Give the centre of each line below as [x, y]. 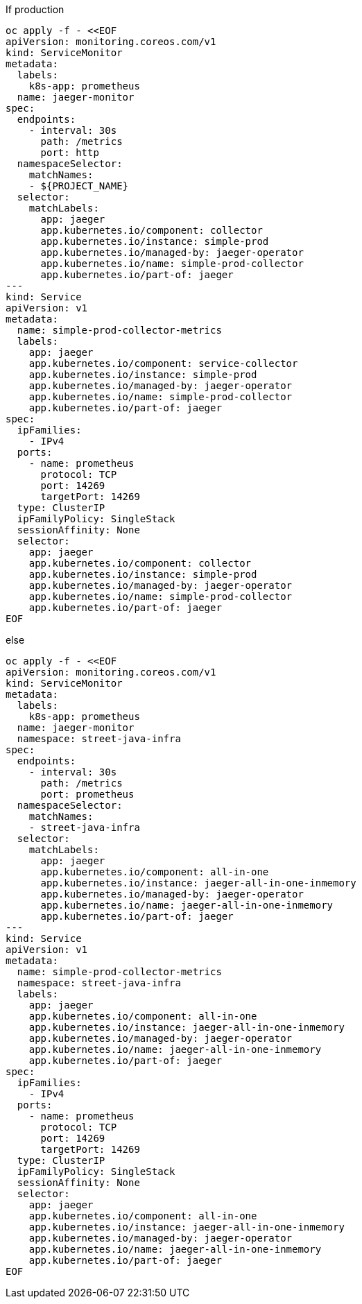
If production [35, 9]
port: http [70, 153]
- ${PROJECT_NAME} [79, 186]
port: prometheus [87, 794]
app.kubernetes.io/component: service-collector [163, 363]
